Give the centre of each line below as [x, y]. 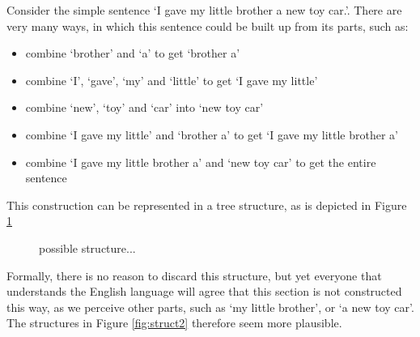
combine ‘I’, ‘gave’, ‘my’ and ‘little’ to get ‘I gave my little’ [172, 80]
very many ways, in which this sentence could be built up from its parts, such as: [208, 26]
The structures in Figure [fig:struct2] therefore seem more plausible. [174, 323]
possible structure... [87, 247]
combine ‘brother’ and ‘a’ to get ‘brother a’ [133, 53]
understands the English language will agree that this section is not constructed [204, 291]
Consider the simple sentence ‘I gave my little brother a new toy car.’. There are [204, 10]
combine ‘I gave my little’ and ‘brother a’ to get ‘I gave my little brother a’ [212, 134]
